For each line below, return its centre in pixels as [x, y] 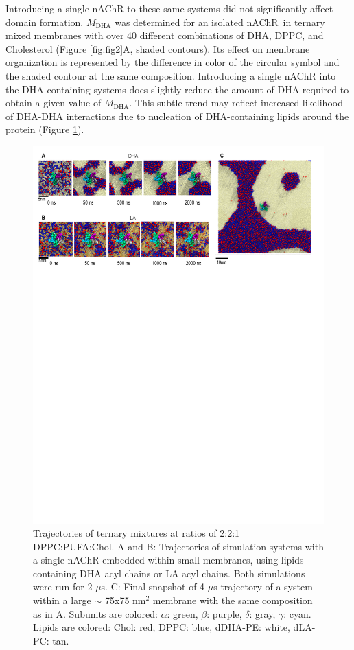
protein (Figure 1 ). [45, 129]
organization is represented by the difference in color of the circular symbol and [173, 62]
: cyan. [297, 613]
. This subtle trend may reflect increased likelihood [236, 103]
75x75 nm [125, 600]
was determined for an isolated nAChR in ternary [220, 22]
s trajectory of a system [263, 587]
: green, [182, 613]
